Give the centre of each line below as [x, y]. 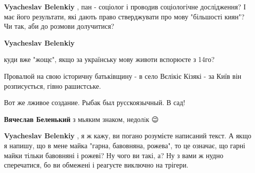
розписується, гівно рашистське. [52, 86]
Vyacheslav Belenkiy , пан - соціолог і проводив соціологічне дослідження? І [125, 6]
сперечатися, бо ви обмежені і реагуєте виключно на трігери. [96, 165]
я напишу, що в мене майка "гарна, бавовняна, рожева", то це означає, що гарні [125, 145]
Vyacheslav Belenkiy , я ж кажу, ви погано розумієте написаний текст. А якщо [128, 136]
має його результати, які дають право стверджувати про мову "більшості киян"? [124, 16]
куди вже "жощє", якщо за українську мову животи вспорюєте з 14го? [109, 59]
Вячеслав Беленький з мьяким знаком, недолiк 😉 [81, 119]
